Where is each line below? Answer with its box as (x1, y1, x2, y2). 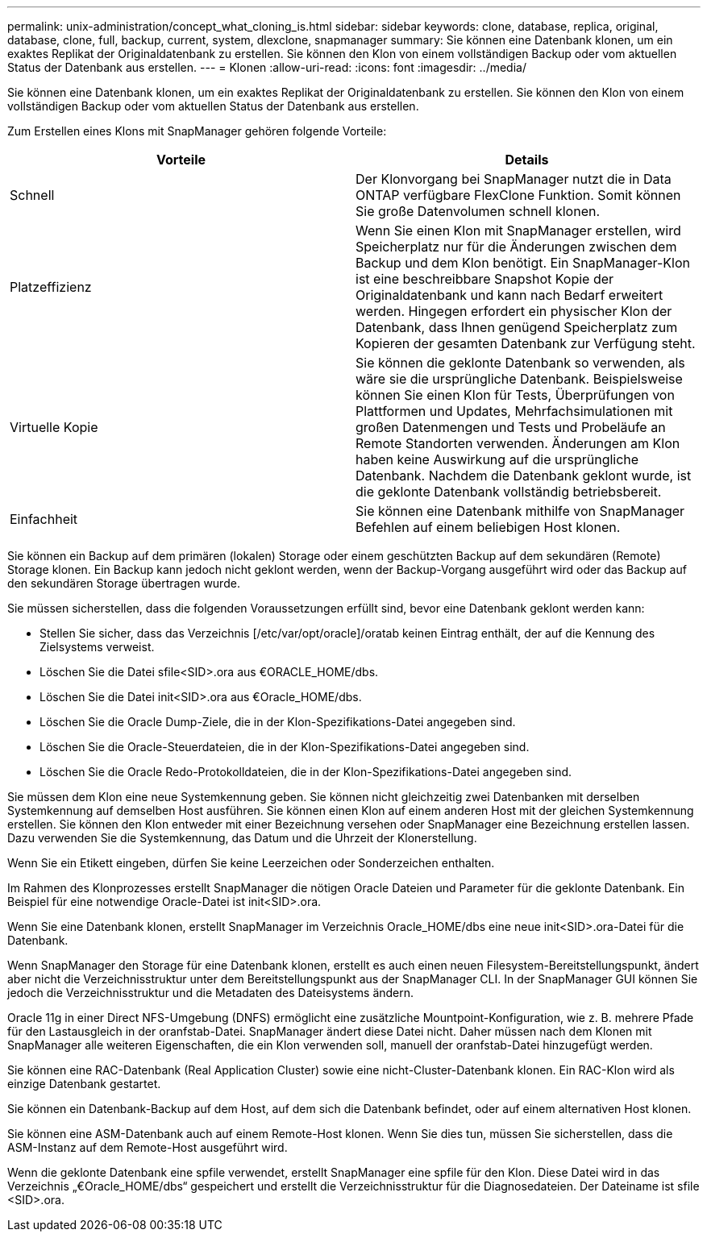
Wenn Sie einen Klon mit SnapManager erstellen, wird (356, 222, 681, 239)
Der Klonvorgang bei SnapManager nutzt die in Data (356, 171, 672, 187)
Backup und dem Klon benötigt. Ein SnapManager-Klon (356, 255, 690, 271)
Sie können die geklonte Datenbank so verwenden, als (356, 355, 685, 371)
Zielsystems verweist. (40, 640, 155, 654)
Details (505, 152, 549, 168)
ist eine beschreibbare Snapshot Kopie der (356, 271, 614, 287)
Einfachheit (10, 511, 78, 527)
